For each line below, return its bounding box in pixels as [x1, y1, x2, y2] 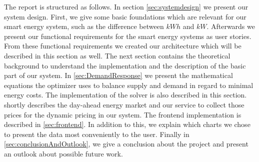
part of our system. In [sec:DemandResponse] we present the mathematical [4, 70, 233, 80]
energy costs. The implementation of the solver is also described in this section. [4, 89, 247, 100]
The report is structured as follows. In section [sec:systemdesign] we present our [4, 1, 248, 11]
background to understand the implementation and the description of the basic [4, 60, 246, 70]
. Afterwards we [206, 21, 255, 31]
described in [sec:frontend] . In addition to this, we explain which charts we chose [4, 119, 250, 129]
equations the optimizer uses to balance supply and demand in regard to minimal [4, 79, 253, 90]
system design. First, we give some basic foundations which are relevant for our [4, 11, 246, 21]
